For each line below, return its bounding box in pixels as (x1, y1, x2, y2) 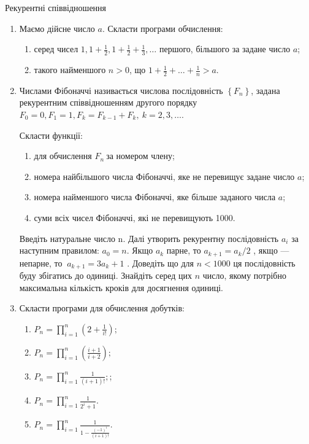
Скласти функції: (19, 128, 83, 141)
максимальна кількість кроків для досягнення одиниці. (19, 281, 224, 294)
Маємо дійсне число (19, 21, 95, 34)
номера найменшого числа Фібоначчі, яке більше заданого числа (34, 190, 276, 203)
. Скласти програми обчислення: (102, 21, 223, 34)
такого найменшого (34, 63, 106, 76)
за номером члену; (106, 149, 175, 162)
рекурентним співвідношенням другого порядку (19, 96, 197, 109)
